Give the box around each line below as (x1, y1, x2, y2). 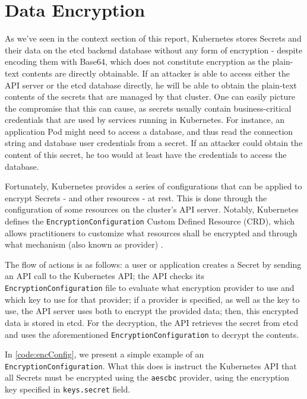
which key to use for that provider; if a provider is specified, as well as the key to (5, 293, 300, 305)
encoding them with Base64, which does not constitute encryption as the (5, 55, 270, 68)
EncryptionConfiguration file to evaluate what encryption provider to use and (5, 281, 295, 294)
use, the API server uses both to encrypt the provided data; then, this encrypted (5, 305, 299, 317)
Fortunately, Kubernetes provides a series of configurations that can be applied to (5, 180, 302, 192)
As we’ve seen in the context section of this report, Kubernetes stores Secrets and (5, 32, 302, 45)
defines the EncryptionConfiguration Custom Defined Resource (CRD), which (5, 215, 295, 227)
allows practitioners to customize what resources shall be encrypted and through (5, 226, 297, 239)
